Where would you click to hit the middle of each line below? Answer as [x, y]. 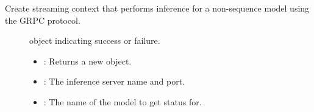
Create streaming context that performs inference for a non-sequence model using [157, 8]
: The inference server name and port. [114, 81]
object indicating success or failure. [95, 40]
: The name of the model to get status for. [123, 101]
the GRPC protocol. [43, 20]
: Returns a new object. [87, 61]
